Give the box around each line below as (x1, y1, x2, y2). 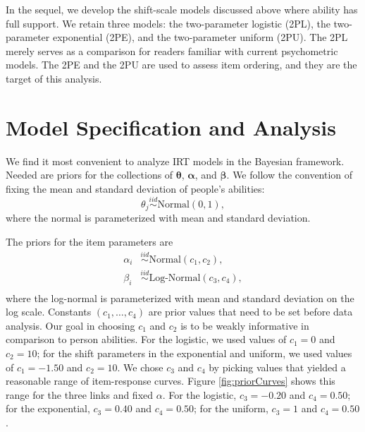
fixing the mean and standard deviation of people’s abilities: (6, 181, 265, 196)
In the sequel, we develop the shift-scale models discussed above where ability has (6, 2, 358, 16)
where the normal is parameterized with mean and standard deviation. (6, 210, 311, 225)
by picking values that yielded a (209, 359, 346, 374)
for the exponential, (6, 401, 90, 416)
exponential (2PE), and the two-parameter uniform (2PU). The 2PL (52, 30, 348, 44)
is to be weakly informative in (180, 318, 309, 332)
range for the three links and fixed (6, 387, 154, 402)
